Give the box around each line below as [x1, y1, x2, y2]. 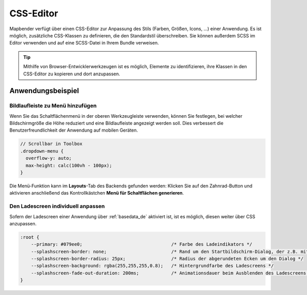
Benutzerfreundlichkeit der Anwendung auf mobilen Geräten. [9, 127, 138, 133]
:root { [20, 234, 39, 240]
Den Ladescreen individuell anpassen [9, 203, 105, 210]
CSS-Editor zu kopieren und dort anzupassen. [23, 71, 120, 77]
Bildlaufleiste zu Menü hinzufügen [9, 102, 97, 110]
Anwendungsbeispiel [9, 87, 79, 95]
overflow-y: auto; [26, 155, 72, 161]
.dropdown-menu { [20, 148, 64, 154]
